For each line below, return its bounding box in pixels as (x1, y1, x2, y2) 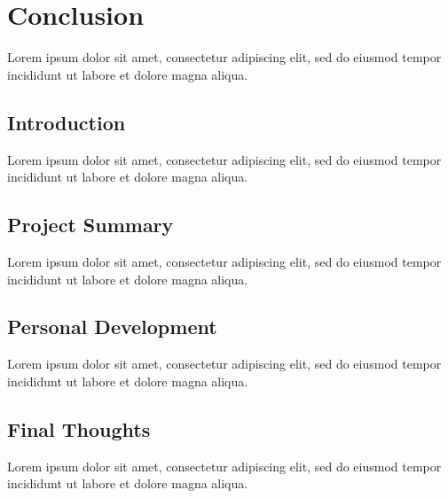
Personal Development (7, 313, 217, 340)
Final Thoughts (7, 415, 151, 442)
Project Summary (7, 211, 174, 238)
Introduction (7, 108, 126, 136)
